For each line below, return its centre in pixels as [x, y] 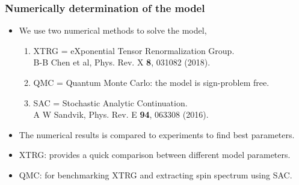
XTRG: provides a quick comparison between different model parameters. [155, 155]
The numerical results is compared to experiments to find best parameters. [157, 134]
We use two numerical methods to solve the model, [113, 30]
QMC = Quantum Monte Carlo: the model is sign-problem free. [151, 82]
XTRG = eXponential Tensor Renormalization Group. [134, 50]
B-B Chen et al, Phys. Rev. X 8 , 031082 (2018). [122, 62]
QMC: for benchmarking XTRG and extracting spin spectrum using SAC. [156, 174]
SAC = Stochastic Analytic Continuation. [110, 102]
